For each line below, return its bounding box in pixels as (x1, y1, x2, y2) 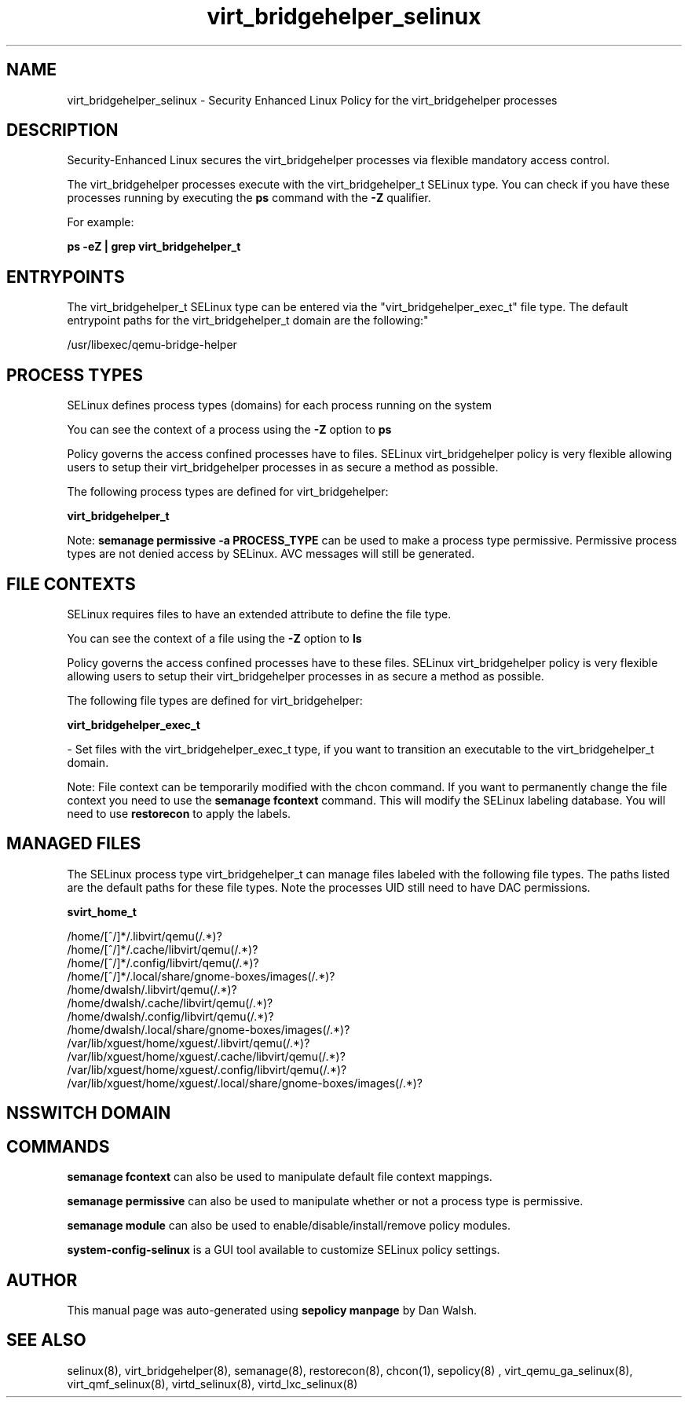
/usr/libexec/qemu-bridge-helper (67, 338, 237, 352)
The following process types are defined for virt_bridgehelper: (67, 485, 389, 499)
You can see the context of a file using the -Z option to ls (67, 631, 362, 645)
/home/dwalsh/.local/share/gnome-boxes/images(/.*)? (67, 1022, 350, 1036)
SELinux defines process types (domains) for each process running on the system (67, 398, 492, 412)
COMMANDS (6, 1136, 110, 1157)
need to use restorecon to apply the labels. (67, 806, 291, 820)
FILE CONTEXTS (6, 574, 136, 594)
